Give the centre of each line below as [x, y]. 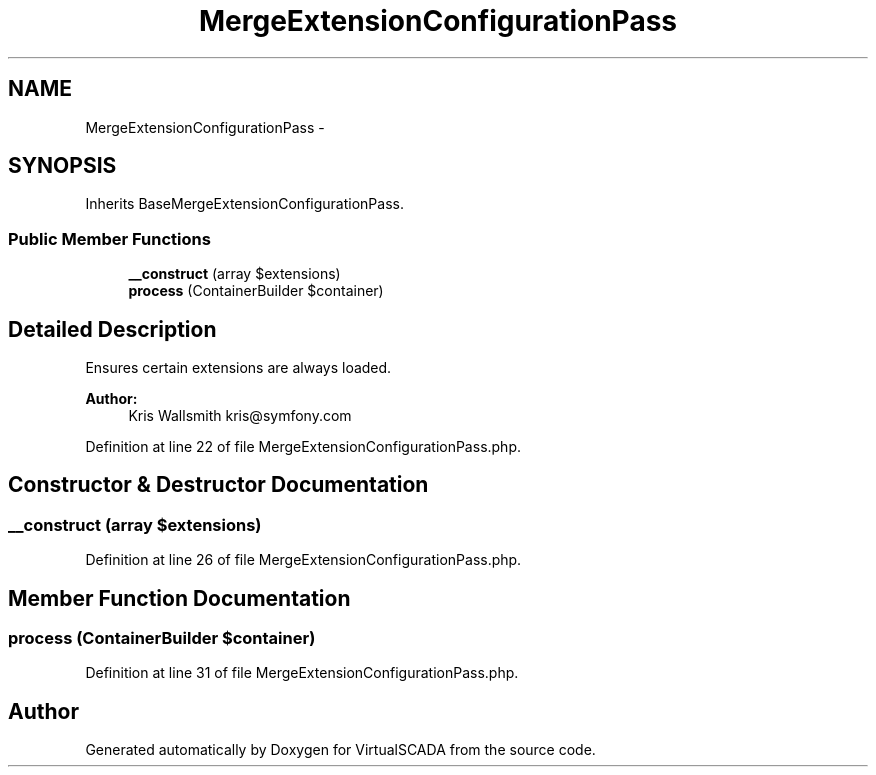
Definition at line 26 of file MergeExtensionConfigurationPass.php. [303, 560]
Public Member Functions [109, 238]
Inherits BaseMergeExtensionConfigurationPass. [244, 204]
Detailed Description [112, 329]
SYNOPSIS [62, 166]
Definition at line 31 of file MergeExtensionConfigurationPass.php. [302, 673]
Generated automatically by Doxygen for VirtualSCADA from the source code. [340, 750]
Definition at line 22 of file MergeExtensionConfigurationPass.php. [303, 447]
